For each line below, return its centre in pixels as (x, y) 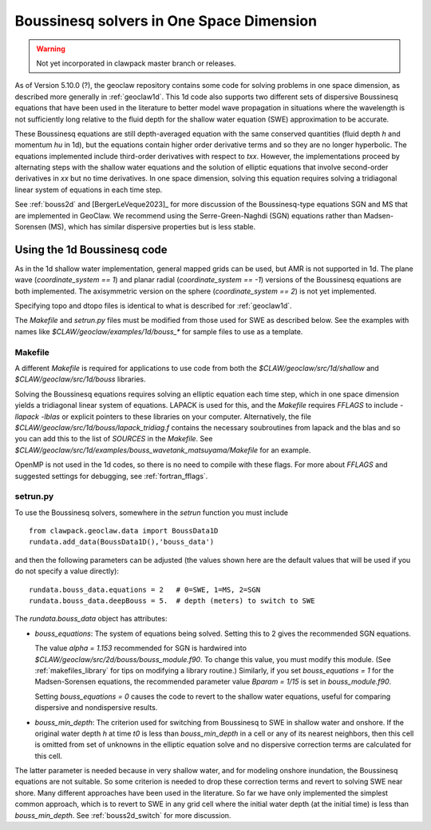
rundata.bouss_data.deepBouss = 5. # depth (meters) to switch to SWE (172, 601)
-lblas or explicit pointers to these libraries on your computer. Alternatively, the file (176, 417)
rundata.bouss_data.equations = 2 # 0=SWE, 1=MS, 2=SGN (145, 589)
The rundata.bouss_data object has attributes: (91, 619)
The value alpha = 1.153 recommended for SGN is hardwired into (141, 648)
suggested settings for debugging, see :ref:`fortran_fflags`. (111, 476)
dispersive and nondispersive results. (96, 708)
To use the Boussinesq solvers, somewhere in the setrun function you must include (152, 513)
